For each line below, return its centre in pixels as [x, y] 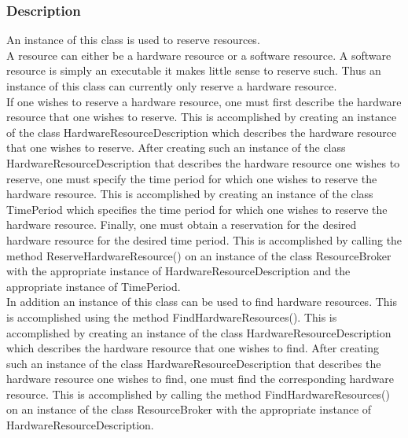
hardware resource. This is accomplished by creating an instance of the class [190, 194]
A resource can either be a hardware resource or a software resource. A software [199, 55]
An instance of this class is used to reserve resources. [133, 40]
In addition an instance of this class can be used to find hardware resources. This [202, 302]
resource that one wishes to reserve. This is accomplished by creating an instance [202, 117]
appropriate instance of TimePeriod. [94, 286]
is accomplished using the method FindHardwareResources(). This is [172, 317]
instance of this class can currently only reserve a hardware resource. [172, 86]
